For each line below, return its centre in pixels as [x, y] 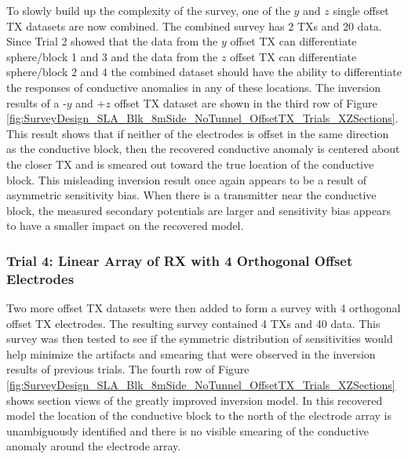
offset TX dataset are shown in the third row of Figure [246, 102]
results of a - [36, 102]
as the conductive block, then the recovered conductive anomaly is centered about [203, 149]
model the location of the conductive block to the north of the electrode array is [199, 415]
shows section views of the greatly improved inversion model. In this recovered [195, 400]
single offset [361, 10]
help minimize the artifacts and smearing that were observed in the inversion [191, 353]
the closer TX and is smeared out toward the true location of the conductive [190, 164]
